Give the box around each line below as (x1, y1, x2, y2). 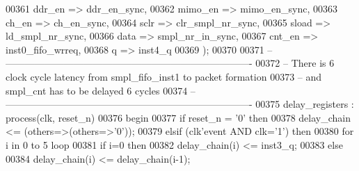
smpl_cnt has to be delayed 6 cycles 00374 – (6, 83, 196, 97)
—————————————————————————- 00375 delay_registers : (6, 97, 354, 111)
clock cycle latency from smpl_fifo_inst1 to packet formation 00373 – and (6, 69, 322, 83)
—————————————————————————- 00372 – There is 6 (6, 56, 335, 70)
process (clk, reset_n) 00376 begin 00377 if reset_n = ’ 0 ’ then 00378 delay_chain (6, 110, 351, 124)
